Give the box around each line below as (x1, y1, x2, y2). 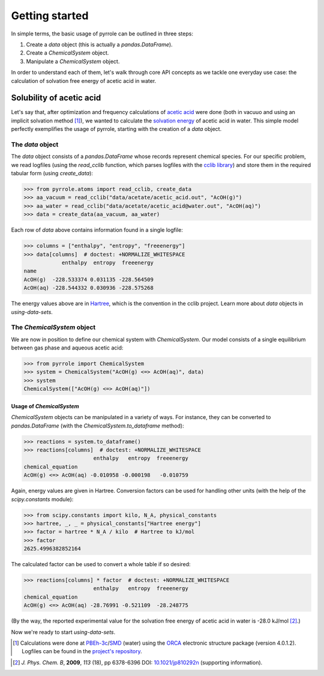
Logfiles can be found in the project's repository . (22, 648, 142, 655)
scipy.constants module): (11, 495, 74, 502)
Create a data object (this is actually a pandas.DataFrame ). (26, 41, 173, 48)
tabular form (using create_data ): (11, 170, 93, 177)
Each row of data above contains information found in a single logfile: (11, 226, 183, 234)
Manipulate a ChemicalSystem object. (26, 58, 120, 65)
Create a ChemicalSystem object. (26, 49, 109, 56)
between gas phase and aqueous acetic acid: (11, 344, 124, 351)
